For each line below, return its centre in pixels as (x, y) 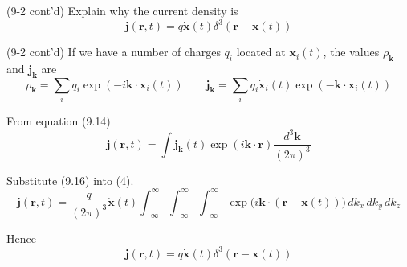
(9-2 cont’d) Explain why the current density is (122, 10)
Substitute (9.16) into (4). (70, 180)
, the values (351, 52)
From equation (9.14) (59, 121)
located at (261, 52)
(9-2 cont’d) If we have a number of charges (114, 52)
